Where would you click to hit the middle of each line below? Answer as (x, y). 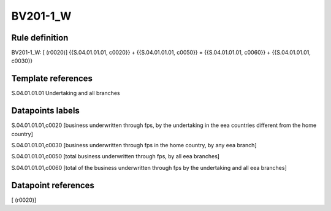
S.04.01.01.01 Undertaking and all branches (66, 93)
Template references (52, 79)
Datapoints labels (45, 111)
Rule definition (40, 38)
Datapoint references (53, 185)
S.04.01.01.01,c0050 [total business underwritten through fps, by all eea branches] (116, 156)
